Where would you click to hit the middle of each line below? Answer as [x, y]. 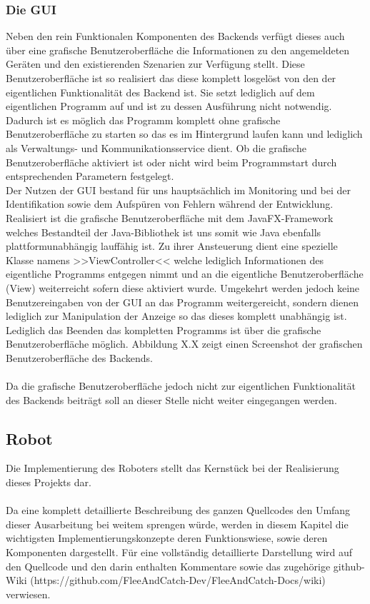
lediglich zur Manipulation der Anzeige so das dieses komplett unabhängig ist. [176, 316]
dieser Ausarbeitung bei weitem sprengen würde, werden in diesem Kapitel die [177, 524]
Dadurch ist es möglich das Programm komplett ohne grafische [143, 120]
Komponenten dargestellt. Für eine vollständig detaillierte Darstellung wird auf [179, 552]
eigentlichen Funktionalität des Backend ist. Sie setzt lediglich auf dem [160, 92]
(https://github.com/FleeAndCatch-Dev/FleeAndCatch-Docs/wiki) [178, 580]
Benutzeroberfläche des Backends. [79, 357]
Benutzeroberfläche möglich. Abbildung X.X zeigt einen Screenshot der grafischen [184, 344]
